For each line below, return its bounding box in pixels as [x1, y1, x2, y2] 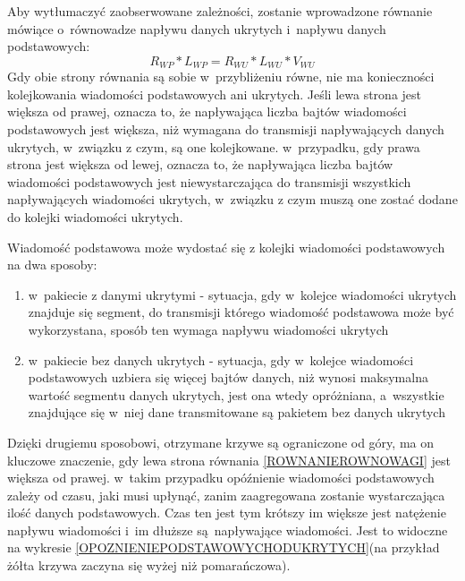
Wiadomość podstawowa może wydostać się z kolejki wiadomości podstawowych [7, 237, 445, 256]
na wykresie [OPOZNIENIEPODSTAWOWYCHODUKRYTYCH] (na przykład [7, 538, 440, 557]
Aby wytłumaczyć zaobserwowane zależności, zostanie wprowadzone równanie [7, 2, 433, 20]
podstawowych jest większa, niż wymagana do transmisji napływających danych [7, 120, 444, 139]
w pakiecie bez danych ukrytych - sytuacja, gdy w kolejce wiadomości [28, 350, 414, 369]
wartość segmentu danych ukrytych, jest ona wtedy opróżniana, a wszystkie [28, 385, 444, 404]
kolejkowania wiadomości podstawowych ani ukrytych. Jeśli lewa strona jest [7, 84, 422, 103]
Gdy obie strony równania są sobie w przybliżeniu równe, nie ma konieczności [7, 67, 435, 86]
